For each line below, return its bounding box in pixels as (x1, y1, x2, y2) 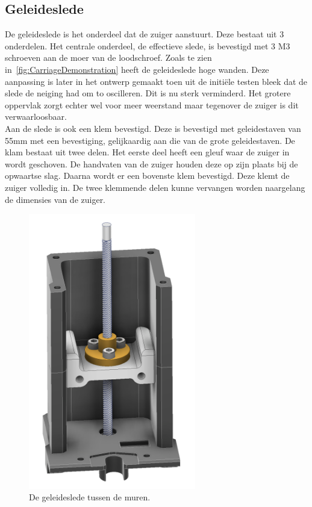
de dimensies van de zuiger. (5, 193, 106, 205)
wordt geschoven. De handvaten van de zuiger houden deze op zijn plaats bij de (5, 157, 298, 170)
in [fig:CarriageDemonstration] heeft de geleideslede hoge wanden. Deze (5, 63, 269, 75)
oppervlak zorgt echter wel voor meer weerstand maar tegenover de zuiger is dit (5, 98, 299, 111)
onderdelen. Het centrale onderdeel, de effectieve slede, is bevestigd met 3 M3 (5, 39, 290, 52)
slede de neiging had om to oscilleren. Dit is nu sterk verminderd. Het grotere (5, 87, 291, 99)
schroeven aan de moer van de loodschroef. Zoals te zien (5, 51, 212, 64)
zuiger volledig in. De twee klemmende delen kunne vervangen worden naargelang (5, 181, 305, 193)
